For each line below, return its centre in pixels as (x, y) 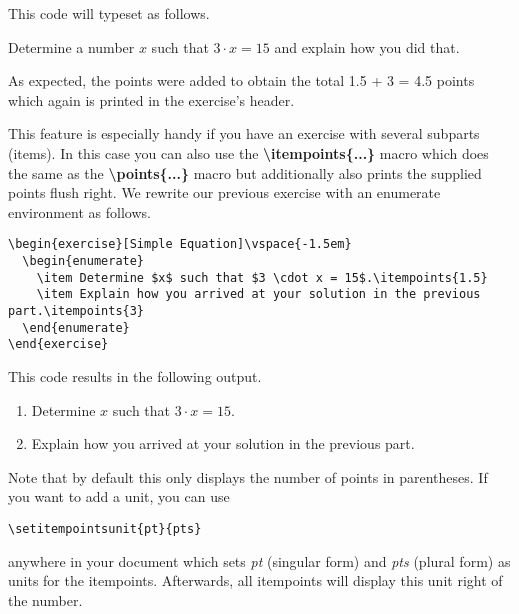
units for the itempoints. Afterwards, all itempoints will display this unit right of (255, 580)
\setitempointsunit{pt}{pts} (105, 528)
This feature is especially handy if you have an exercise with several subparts (244, 133)
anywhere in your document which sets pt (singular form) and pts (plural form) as (259, 560)
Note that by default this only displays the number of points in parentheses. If (248, 476)
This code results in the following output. (135, 375)
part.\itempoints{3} (76, 310)
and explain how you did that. (367, 46)
